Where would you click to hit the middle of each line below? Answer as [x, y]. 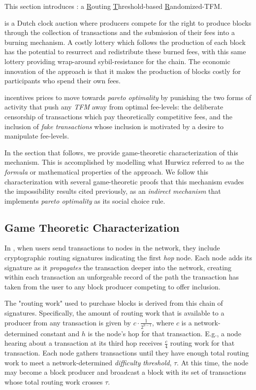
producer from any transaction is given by [68, 322]
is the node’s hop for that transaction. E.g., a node [164, 333]
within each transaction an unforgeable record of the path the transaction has [122, 277]
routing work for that [202, 343]
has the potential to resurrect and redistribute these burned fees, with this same [125, 52]
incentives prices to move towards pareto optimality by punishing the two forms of [128, 97]
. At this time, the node [213, 362]
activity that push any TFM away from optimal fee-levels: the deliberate [114, 107]
